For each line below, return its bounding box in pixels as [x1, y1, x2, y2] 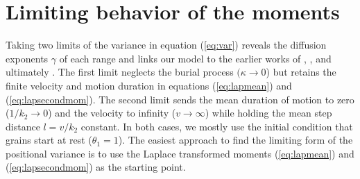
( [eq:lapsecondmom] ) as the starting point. [6, 160, 186, 174]
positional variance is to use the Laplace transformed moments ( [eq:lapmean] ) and [6, 146, 354, 160]
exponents [6, 51, 49, 65]
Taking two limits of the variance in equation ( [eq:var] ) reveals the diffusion [6, 37, 327, 52]
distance [6, 119, 40, 133]
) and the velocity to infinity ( [48, 105, 176, 120]
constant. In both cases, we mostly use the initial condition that [80, 119, 353, 133]
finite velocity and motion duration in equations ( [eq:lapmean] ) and [6, 78, 292, 92]
